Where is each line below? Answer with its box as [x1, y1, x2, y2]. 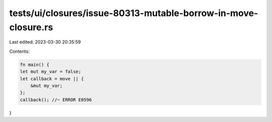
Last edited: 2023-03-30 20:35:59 [9, 39, 81, 45]
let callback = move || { [20, 76, 84, 81]
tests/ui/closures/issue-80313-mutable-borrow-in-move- [9, 8, 258, 19]
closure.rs [9, 22, 53, 33]
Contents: [9, 48, 30, 54]
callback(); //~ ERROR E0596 [20, 97, 92, 102]
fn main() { [20, 62, 50, 67]
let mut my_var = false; [20, 69, 82, 75]
